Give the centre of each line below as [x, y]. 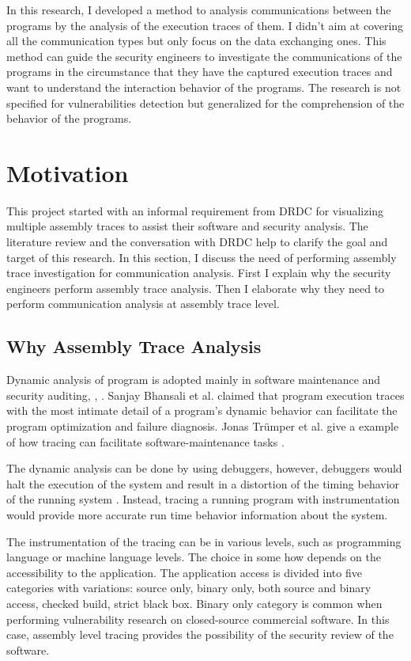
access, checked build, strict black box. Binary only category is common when [194, 603]
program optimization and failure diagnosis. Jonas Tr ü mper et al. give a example [203, 426]
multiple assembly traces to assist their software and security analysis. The [187, 226]
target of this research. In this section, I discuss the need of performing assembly [202, 257]
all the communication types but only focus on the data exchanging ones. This [196, 41]
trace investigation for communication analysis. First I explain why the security [199, 273]
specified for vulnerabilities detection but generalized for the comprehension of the [205, 103]
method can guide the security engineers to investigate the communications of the [204, 56]
